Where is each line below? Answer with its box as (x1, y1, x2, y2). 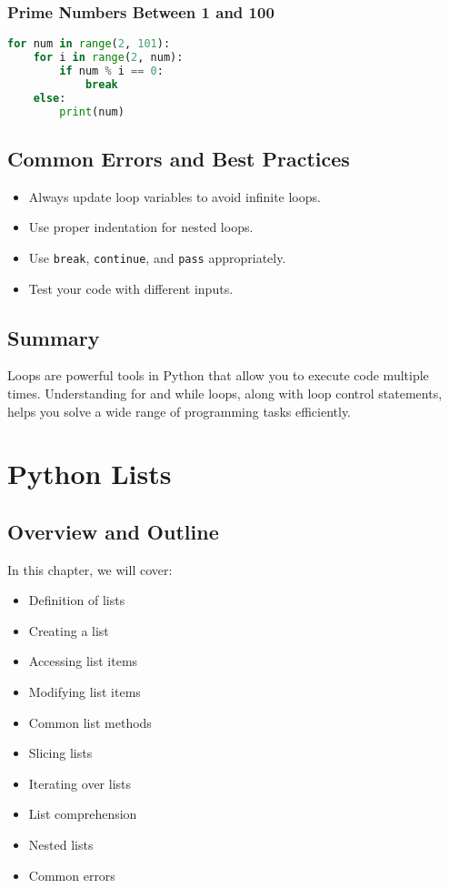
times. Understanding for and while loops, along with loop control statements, (7, 383, 443, 402)
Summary (7, 323, 100, 351)
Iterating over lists (28, 773, 132, 792)
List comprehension (28, 804, 137, 823)
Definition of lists (28, 590, 125, 610)
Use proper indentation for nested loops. (28, 217, 254, 237)
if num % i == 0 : (59, 64, 164, 77)
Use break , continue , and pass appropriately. (28, 247, 286, 267)
